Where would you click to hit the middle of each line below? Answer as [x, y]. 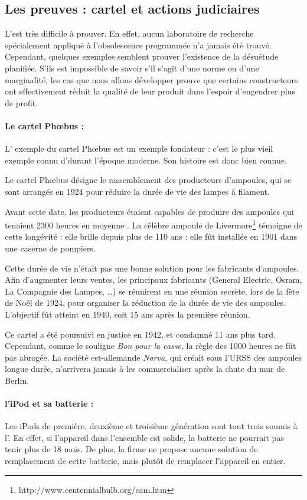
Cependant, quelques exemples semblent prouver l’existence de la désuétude [142, 56]
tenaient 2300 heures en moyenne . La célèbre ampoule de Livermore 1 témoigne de [153, 224]
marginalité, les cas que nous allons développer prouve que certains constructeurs [151, 79]
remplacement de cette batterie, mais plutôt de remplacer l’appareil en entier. [145, 461]
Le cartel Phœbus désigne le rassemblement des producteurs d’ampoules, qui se [148, 180]
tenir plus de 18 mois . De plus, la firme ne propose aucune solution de [131, 449]
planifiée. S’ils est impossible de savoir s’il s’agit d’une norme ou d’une [132, 68]
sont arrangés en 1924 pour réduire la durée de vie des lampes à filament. [137, 191]
